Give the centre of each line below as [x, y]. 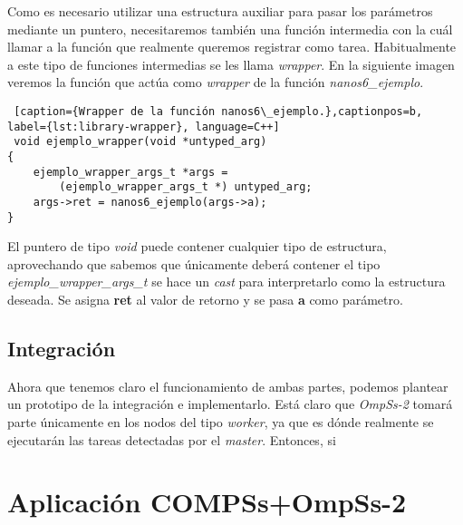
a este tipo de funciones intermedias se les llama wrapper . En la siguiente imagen [231, 64]
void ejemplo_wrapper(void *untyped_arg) [140, 142]
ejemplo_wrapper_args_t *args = [130, 172]
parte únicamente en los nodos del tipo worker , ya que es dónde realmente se [221, 421]
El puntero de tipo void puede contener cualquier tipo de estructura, [197, 246]
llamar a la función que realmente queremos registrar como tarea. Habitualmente [232, 47]
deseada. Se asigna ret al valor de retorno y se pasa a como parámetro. [205, 299]
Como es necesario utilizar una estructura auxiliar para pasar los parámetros [220, 11]
